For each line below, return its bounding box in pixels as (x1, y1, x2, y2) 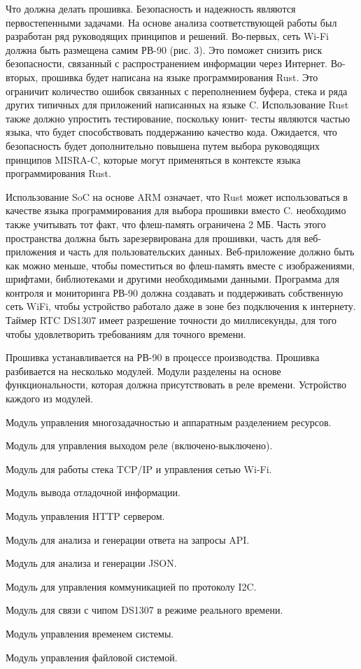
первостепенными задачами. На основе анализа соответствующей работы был (6, 15, 337, 29)
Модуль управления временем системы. (6, 626, 174, 640)
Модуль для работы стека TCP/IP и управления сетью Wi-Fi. (6, 461, 272, 476)
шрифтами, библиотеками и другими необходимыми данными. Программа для (6, 272, 339, 286)
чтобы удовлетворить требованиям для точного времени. (6, 326, 246, 341)
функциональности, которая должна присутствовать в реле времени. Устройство (6, 377, 346, 392)
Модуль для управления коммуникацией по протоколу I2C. (6, 579, 257, 593)
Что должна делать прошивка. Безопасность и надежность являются (6, 1, 296, 15)
